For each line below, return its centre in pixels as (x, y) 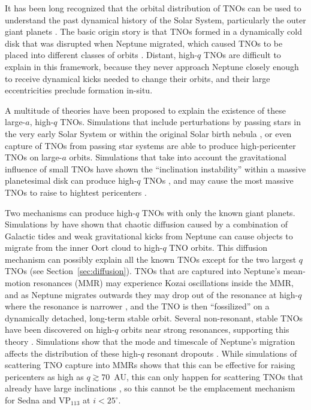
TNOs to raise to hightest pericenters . (76, 192)
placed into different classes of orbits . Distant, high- (101, 55)
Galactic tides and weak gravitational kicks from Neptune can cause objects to (149, 236)
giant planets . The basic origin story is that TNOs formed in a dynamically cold (153, 31)
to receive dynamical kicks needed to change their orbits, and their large (138, 78)
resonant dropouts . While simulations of (222, 353)
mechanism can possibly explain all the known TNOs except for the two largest (151, 259)
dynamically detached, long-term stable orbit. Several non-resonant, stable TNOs (154, 318)
